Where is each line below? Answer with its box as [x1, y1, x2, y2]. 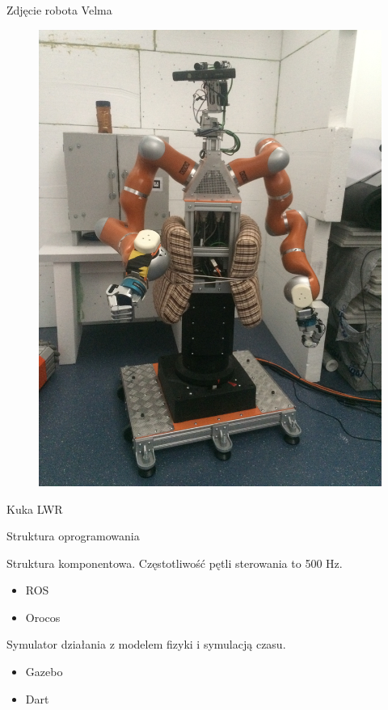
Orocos [25, 608, 61, 625]
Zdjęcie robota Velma [6, 2, 112, 18]
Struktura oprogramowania [6, 527, 140, 544]
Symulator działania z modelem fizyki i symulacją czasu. [6, 636, 286, 653]
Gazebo [25, 663, 63, 680]
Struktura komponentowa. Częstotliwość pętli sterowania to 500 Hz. [6, 554, 343, 571]
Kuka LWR [6, 500, 63, 517]
